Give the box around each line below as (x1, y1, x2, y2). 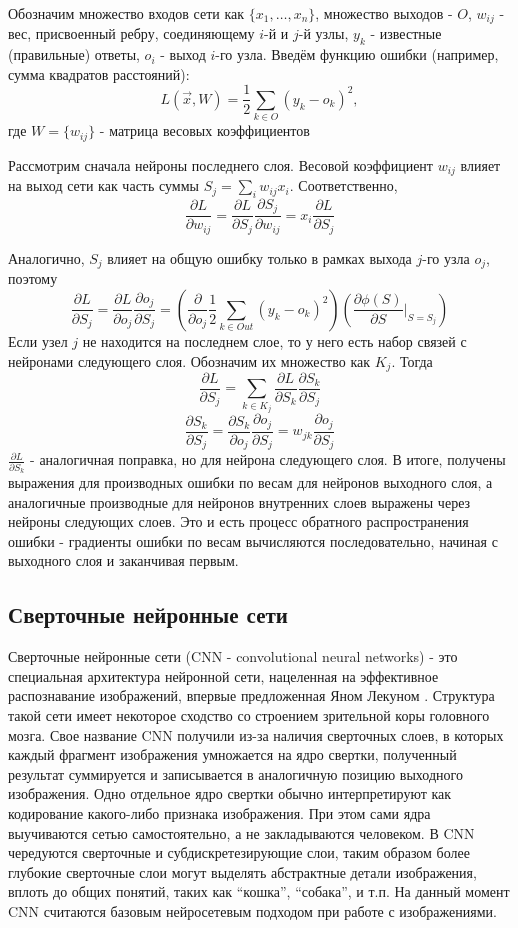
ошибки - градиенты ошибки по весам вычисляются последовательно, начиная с (8, 530, 498, 551)
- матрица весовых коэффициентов (99, 120, 310, 141)
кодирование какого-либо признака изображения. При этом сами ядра (8, 802, 431, 823)
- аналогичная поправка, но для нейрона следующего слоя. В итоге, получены (30, 449, 506, 470)
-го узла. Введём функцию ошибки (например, (215, 44, 499, 65)
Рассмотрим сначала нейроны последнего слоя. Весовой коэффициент (8, 154, 433, 175)
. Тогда (391, 350, 433, 371)
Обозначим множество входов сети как (8, 3, 245, 23)
